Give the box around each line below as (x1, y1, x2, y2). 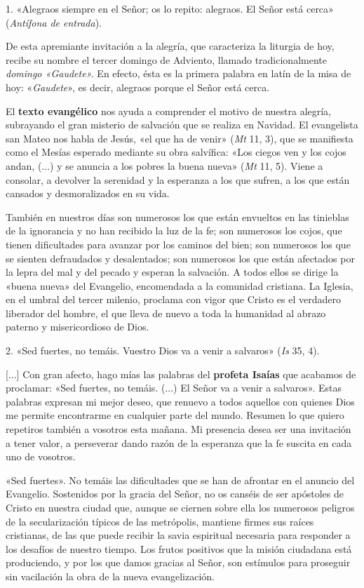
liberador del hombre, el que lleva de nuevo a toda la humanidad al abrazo (6, 305, 326, 320)
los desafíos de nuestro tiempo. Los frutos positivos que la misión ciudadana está (6, 541, 352, 556)
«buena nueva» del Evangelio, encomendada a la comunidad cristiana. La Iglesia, (6, 278, 353, 293)
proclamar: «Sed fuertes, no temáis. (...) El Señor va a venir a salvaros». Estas (6, 380, 342, 395)
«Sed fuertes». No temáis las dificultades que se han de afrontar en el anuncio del (6, 472, 355, 487)
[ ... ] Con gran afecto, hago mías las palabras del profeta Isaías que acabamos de (6, 366, 356, 381)
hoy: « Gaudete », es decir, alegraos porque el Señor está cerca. (6, 79, 270, 94)
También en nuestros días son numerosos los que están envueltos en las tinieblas (6, 209, 349, 224)
